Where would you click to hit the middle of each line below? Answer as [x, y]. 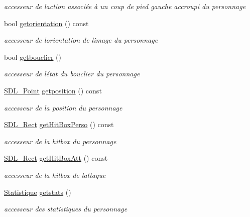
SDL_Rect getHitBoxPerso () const [59, 124]
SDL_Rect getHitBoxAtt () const [56, 158]
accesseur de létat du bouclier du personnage [72, 74]
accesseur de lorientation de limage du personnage [81, 40]
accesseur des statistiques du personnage [66, 209]
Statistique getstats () [38, 192]
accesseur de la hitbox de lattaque [55, 175]
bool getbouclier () [33, 57]
